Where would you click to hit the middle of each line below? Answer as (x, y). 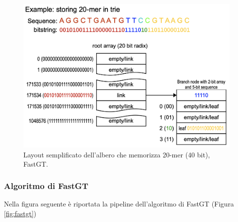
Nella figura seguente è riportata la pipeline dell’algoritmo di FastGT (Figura (119, 204)
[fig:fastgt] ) (20, 213)
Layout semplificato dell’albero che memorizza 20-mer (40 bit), (117, 154)
